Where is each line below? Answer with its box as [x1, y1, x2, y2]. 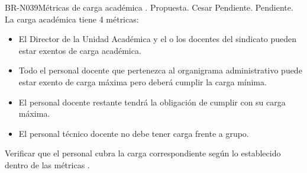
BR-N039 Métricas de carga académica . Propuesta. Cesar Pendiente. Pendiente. [5, 1, 293, 13]
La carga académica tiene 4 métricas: [5, 12, 139, 25]
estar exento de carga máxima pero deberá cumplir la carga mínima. [18, 75, 267, 88]
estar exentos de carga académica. [18, 44, 141, 56]
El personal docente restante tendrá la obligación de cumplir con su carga [18, 95, 286, 108]
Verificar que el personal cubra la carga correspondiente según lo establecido [5, 147, 281, 159]
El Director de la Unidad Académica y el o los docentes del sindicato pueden [18, 33, 297, 45]
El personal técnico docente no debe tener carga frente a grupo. [18, 127, 249, 139]
